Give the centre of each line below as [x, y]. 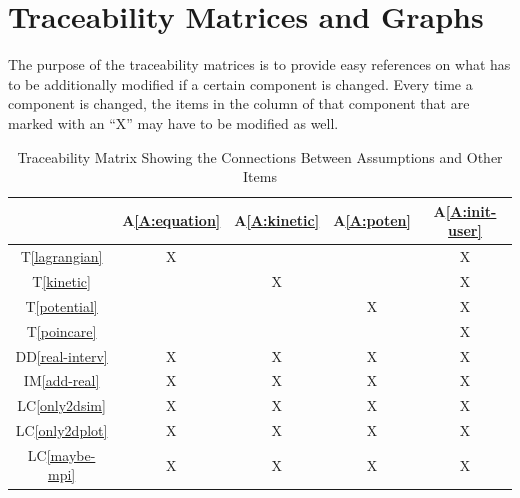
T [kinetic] [61, 280]
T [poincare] [61, 330]
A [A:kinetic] [277, 220]
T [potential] [61, 305]
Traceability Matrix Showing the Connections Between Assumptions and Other [260, 156]
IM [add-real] [61, 380]
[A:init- [471, 210]
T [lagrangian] [61, 256]
